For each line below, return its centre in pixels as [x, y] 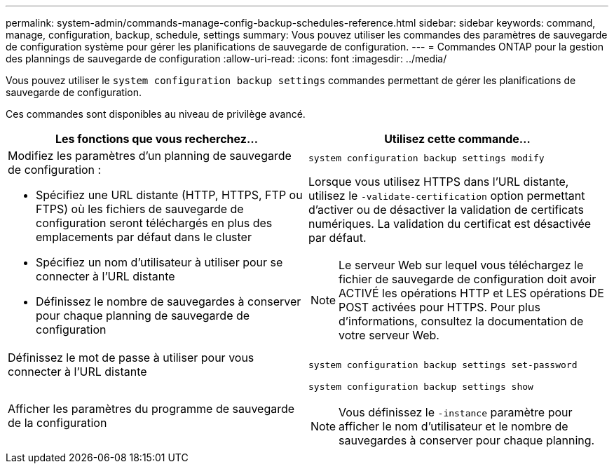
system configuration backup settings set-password [443, 365]
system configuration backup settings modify [427, 158]
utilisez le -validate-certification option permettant [447, 195]
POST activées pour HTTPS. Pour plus [439, 307]
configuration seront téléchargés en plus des [154, 223]
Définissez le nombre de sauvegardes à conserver [169, 301]
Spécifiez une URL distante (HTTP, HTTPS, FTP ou [169, 195]
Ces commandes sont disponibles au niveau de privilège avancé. [156, 114]
